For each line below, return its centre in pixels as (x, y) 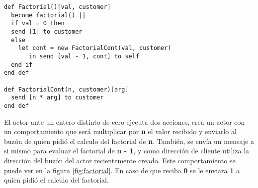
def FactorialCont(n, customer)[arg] (66, 89)
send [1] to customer (47, 31)
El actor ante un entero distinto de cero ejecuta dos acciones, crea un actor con (125, 121)
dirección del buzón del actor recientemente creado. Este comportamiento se (120, 160)
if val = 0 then (38, 23)
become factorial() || (48, 15)
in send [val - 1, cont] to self (84, 56)
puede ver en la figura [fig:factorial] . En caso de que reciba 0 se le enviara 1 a (122, 170)
